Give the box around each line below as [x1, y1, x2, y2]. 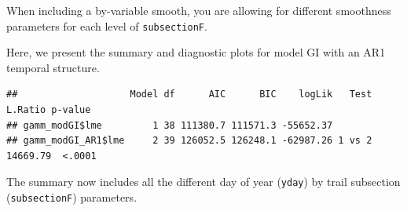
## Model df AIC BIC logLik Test [6, 89, 372, 100]
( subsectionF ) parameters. [6, 189, 137, 206]
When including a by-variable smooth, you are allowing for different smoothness [6, 2, 391, 18]
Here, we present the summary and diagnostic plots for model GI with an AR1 [6, 44, 386, 60]
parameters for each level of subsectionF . [6, 17, 207, 34]
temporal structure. [6, 59, 100, 75]
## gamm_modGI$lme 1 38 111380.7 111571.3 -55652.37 [6, 119, 333, 131]
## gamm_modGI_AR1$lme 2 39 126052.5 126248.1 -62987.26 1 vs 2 [6, 135, 372, 147]
